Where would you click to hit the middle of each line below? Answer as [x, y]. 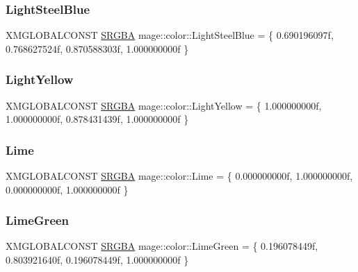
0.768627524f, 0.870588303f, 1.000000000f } [97, 48]
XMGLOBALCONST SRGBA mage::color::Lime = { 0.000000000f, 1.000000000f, [179, 176]
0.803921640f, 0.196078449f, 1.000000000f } [97, 260]
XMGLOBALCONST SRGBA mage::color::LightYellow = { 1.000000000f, [164, 105]
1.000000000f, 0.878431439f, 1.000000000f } [97, 119]
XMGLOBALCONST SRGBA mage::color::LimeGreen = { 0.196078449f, [162, 246]
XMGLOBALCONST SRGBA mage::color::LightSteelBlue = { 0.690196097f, [170, 35]
